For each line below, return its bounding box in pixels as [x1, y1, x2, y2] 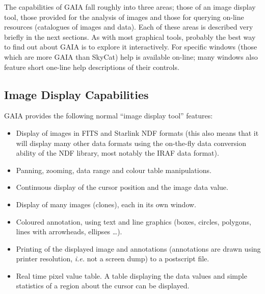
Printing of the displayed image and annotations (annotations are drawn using [16, 243, 261, 254]
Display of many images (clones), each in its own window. [16, 199, 196, 209]
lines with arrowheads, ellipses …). [16, 226, 122, 237]
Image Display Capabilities [4, 86, 149, 102]
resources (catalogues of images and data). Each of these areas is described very [4, 21, 253, 32]
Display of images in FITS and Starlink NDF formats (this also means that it [16, 127, 259, 138]
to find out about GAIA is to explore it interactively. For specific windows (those [4, 41, 257, 52]
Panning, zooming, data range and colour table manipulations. [16, 164, 211, 175]
